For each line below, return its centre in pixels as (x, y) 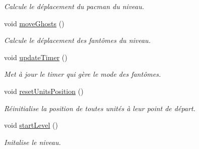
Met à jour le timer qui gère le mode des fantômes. (83, 74)
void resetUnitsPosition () (44, 91)
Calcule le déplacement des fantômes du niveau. (77, 40)
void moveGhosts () (34, 23)
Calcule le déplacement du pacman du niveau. (74, 6)
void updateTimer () (36, 57)
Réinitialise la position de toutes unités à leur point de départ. (100, 108)
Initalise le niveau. (32, 142)
